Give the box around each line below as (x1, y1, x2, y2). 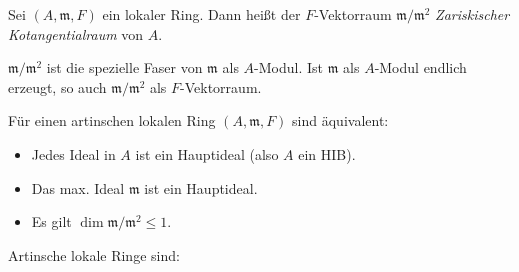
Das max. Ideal (31, 177, 125, 198)
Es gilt (31, 211, 72, 232)
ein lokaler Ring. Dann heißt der (102, 4, 301, 24)
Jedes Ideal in (31, 143, 116, 164)
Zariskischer (435, 4, 510, 24)
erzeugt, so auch (8, 76, 107, 97)
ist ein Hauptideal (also (135, 143, 279, 164)
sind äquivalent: (292, 110, 389, 131)
